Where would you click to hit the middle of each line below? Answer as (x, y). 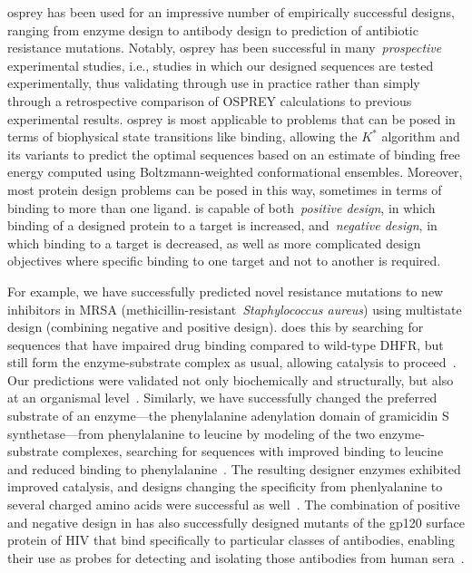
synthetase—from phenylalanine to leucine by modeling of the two (192, 433)
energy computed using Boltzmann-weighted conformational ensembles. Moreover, (235, 172)
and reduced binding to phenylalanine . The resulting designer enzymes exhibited (234, 468)
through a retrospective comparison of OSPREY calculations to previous (210, 100)
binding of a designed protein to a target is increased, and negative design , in (222, 225)
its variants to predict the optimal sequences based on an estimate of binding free (234, 154)
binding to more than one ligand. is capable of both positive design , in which (221, 207)
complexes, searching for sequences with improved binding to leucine (253, 451)
